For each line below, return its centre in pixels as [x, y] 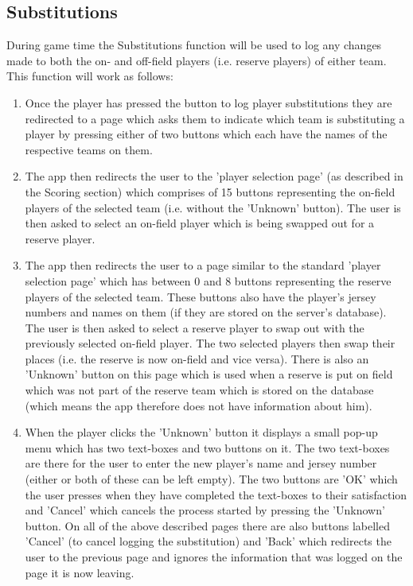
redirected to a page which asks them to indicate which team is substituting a [215, 118]
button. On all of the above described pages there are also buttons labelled [207, 525]
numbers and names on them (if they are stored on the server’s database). [206, 312]
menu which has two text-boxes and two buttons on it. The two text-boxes [207, 447]
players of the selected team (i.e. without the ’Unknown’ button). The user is [213, 207]
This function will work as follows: [90, 76]
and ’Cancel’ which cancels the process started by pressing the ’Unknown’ [205, 510]
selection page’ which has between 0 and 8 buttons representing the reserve [208, 280]
